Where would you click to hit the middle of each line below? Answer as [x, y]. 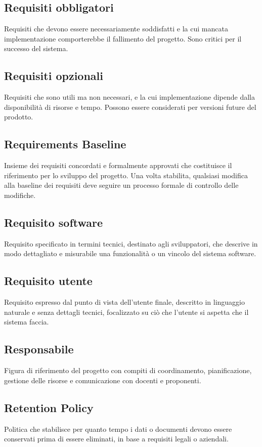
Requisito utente [48, 281]
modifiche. [20, 195]
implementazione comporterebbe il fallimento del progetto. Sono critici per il [123, 38]
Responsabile [39, 349]
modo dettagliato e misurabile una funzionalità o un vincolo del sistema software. [130, 253]
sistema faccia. [27, 322]
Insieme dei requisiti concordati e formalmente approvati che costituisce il [118, 165]
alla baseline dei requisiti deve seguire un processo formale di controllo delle [121, 185]
